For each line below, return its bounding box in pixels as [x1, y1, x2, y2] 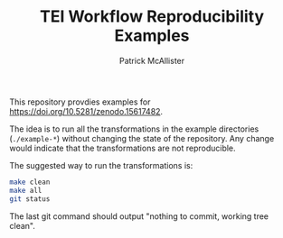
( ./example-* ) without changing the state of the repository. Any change [9, 133, 275, 143]
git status [9, 194, 51, 204]
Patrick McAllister [118, 55, 185, 66]
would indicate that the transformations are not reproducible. [9, 142, 237, 153]
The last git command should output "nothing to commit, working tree [9, 210, 269, 222]
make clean [9, 178, 51, 187]
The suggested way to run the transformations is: [9, 160, 193, 170]
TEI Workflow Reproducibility [39, 6, 265, 27]
